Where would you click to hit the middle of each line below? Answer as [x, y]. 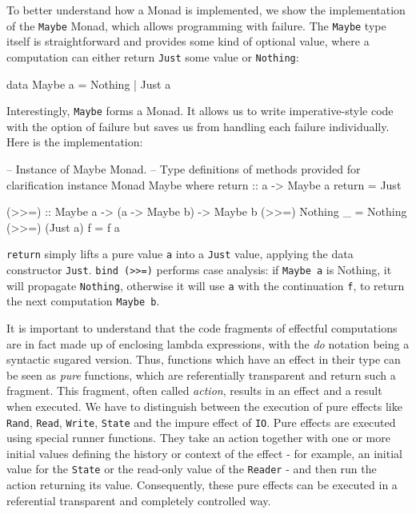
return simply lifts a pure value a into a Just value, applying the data [180, 254]
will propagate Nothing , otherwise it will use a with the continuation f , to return [206, 285]
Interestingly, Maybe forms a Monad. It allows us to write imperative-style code [200, 111]
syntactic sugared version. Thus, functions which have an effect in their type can [204, 359]
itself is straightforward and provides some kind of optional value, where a [188, 41]
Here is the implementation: [75, 142]
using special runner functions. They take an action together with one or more [198, 438]
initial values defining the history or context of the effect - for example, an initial [204, 453]
